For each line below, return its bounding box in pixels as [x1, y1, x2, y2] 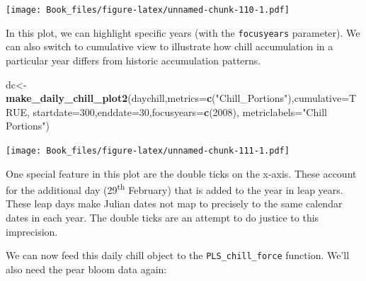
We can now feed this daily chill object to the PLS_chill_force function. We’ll [6, 248, 350, 263]
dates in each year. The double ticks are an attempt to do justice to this [6, 210, 319, 224]
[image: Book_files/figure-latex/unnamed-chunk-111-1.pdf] [6, 145, 290, 156]
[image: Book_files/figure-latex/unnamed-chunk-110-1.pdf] [6, 5, 290, 15]
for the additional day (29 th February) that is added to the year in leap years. [6, 180, 343, 197]
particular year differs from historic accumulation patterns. [6, 52, 261, 67]
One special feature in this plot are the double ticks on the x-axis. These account [6, 166, 357, 180]
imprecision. [6, 224, 58, 239]
